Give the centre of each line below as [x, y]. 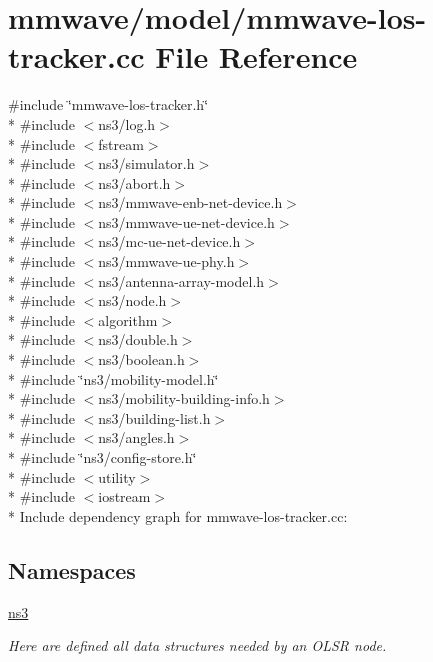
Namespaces [72, 569]
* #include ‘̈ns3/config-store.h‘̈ [102, 457]
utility [117, 476]
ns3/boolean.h [141, 359]
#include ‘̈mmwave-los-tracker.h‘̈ [108, 104]
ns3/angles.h [136, 437]
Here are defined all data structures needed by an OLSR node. [197, 645]
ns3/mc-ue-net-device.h [169, 241]
